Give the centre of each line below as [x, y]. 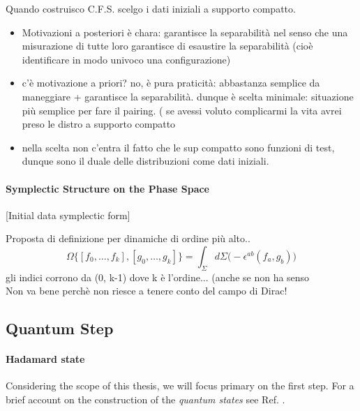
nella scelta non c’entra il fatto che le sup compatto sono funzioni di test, [178, 147]
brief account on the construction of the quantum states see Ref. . [145, 399]
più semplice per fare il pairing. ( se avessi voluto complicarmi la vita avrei [182, 110]
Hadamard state [45, 359]
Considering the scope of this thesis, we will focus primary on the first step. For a [180, 386]
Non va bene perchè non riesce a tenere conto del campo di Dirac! [147, 291]
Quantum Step [60, 328]
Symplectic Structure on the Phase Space [107, 188]
